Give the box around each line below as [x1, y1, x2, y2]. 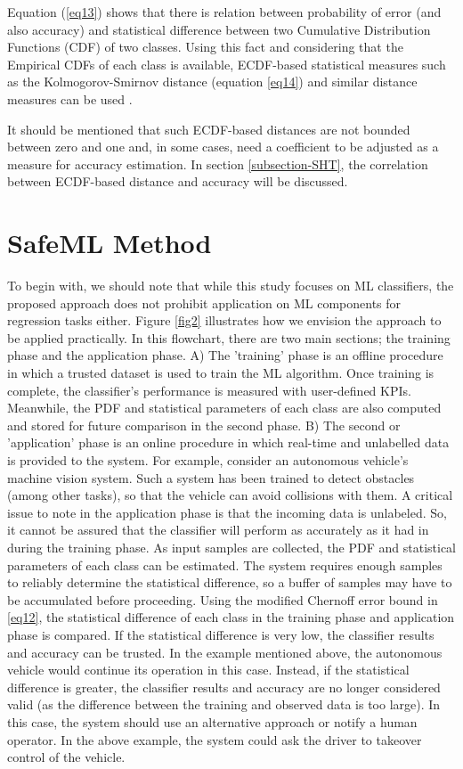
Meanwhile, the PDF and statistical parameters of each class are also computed [7, 398, 442, 417]
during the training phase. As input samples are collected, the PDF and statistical [7, 537, 457, 556]
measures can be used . [7, 89, 133, 108]
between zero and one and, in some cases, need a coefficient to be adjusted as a [7, 137, 439, 156]
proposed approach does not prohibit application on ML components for [7, 293, 402, 312]
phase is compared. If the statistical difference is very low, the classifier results [7, 625, 435, 643]
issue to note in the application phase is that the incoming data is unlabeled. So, [7, 503, 447, 521]
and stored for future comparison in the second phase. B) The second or [7, 415, 401, 434]
